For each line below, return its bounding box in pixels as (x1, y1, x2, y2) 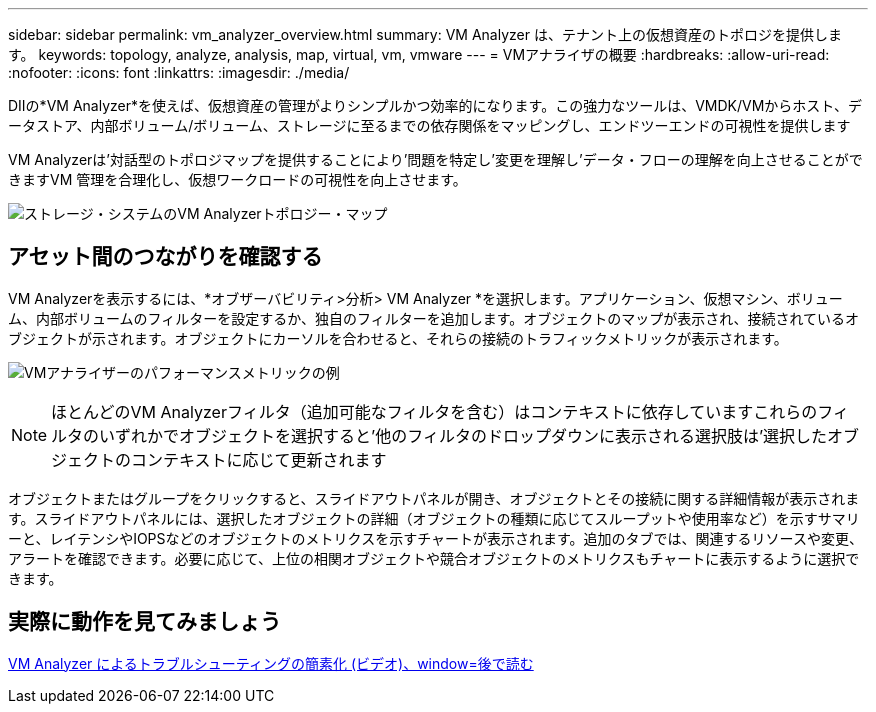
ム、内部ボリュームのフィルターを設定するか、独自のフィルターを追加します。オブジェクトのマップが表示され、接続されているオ (8, 309, 860, 327)
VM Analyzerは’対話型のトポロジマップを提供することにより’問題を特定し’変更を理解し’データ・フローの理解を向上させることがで (8, 151, 863, 168)
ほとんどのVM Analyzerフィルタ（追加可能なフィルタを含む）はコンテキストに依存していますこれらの (51, 401, 818, 422)
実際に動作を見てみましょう (8, 609, 281, 635)
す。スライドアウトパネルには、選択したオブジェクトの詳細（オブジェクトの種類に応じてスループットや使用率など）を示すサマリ (8, 509, 860, 527)
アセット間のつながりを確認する (8, 244, 323, 270)
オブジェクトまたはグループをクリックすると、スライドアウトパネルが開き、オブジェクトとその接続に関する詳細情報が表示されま (8, 489, 860, 507)
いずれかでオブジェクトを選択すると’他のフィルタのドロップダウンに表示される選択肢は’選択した (99, 425, 828, 446)
